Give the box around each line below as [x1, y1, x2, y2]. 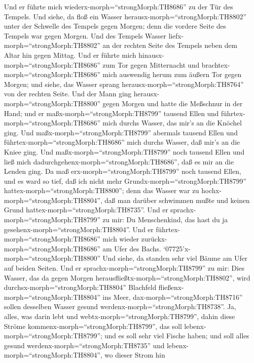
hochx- [201, 185, 222, 196]
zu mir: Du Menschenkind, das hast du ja [103, 214, 228, 225]
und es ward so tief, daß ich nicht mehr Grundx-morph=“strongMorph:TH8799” [4, 175, 247, 186]
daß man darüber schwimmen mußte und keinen [105, 195, 250, 205]
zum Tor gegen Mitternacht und [103, 59, 200, 70]
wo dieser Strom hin [105, 350, 165, 360]
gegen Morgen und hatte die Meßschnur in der [103, 98, 243, 108]
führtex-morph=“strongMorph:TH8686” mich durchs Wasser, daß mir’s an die [4, 137, 240, 147]
